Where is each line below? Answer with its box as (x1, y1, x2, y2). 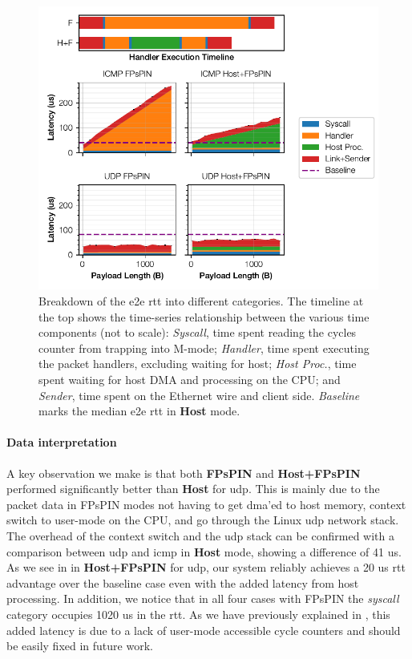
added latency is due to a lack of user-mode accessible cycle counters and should (6, 621, 401, 638)
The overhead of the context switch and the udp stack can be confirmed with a (6, 527, 394, 544)
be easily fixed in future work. (6, 637, 153, 654)
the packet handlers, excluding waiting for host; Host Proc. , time (38, 355, 357, 372)
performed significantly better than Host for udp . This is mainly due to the (6, 480, 380, 497)
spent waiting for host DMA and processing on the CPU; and (38, 370, 341, 387)
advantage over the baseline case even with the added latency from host (6, 574, 359, 591)
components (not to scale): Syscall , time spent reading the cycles (38, 324, 357, 341)
